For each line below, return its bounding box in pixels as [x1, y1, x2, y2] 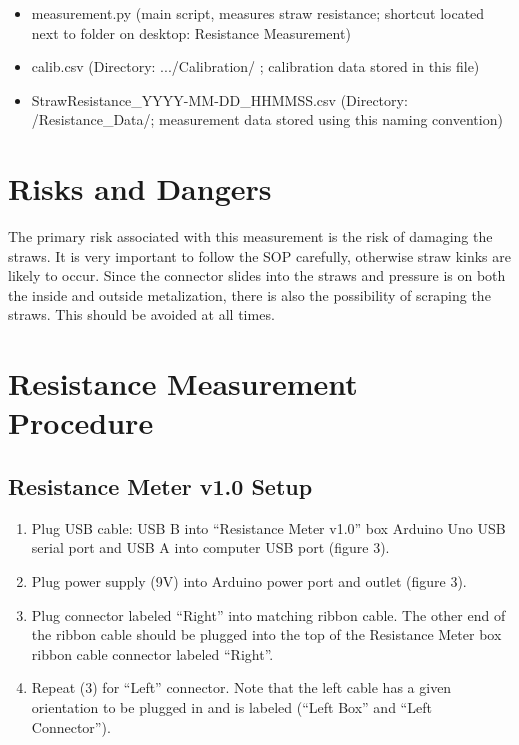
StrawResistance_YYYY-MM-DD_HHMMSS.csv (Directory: [31, 89, 408, 110]
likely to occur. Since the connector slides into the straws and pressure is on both [8, 265, 506, 286]
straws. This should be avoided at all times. [8, 304, 275, 325]
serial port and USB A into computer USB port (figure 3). [31, 537, 390, 558]
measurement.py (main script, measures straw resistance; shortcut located [31, 3, 485, 23]
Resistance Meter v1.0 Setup [8, 471, 313, 502]
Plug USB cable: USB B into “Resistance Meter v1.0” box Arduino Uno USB [31, 517, 506, 538]
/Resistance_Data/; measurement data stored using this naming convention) [31, 109, 503, 130]
